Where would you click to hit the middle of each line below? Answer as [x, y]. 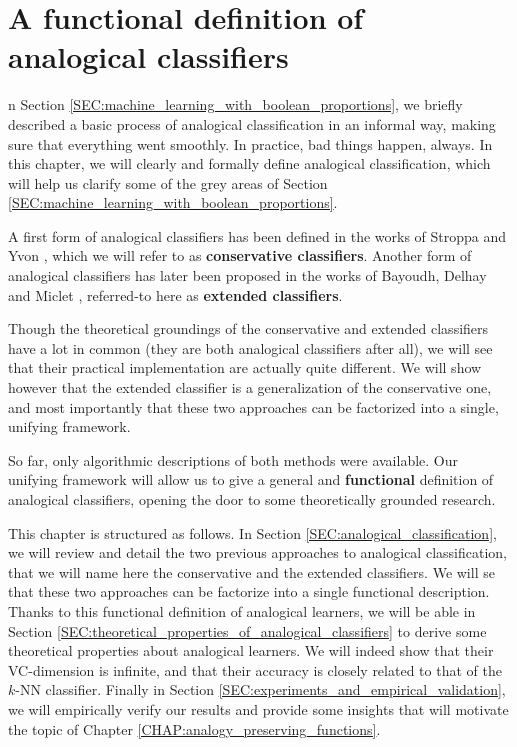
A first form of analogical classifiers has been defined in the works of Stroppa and [257, 235]
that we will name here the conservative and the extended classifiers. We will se [251, 571]
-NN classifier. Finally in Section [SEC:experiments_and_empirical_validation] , [260, 689]
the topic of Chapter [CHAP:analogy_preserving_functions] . [194, 728]
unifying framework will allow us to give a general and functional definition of [251, 479]
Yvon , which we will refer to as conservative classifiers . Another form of [240, 255]
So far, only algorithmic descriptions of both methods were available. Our [233, 459]
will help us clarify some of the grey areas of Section [168, 182]
